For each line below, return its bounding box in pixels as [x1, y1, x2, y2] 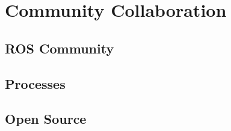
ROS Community [5, 38, 114, 57]
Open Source [5, 109, 87, 128]
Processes [5, 74, 66, 93]
